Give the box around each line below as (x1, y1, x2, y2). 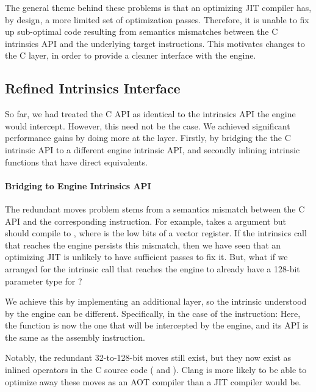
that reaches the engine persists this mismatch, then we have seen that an (5, 238, 281, 251)
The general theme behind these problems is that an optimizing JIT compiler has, (5, 1, 312, 13)
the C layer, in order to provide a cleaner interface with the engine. (5, 49, 256, 62)
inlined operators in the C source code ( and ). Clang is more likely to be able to (5, 363, 307, 376)
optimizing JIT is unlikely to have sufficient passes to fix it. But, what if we (5, 250, 288, 263)
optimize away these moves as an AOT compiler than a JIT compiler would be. (5, 375, 301, 388)
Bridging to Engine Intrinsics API (5, 179, 151, 192)
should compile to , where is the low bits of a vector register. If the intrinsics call (5, 227, 307, 239)
